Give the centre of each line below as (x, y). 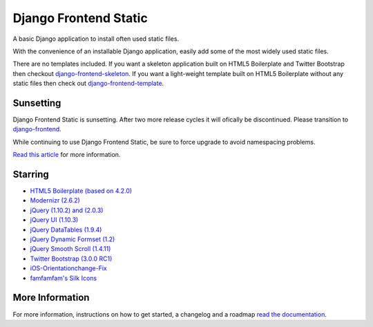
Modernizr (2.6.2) (55, 200)
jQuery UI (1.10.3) (54, 220)
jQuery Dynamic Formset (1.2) (73, 239)
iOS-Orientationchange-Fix (68, 268)
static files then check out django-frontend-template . (88, 84)
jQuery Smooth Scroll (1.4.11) (70, 249)
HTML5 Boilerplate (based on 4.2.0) (81, 191)
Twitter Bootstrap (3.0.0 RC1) (71, 259)
